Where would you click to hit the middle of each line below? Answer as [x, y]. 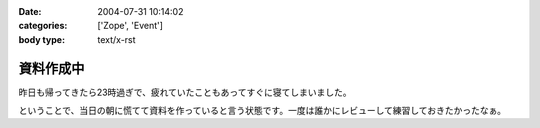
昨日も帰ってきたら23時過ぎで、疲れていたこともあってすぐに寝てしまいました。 [185, 92]
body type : [41, 39]
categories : [43, 26]
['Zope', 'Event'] [130, 26]
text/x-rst [116, 39]
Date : [30, 11]
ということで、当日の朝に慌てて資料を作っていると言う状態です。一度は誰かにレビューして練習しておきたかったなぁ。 [262, 111]
